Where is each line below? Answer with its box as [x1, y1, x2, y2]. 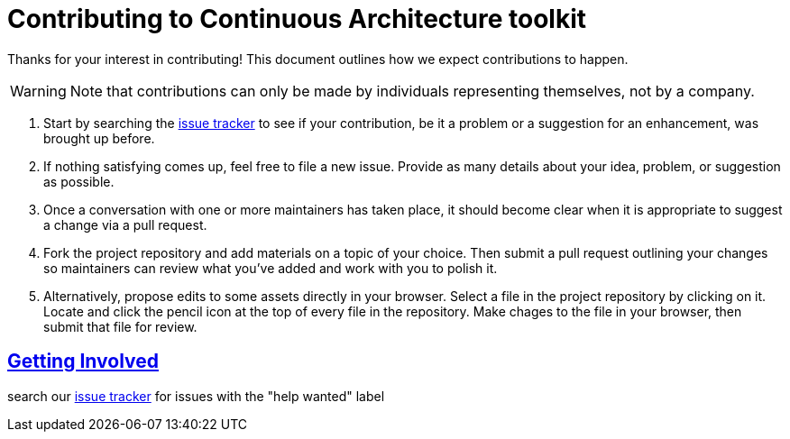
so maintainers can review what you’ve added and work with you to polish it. [43, 260, 498, 276]
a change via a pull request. [43, 216, 207, 233]
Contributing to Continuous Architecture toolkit [7, 4, 587, 34]
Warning [10, 81, 67, 100]
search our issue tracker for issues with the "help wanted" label [7, 388, 385, 404]
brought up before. [43, 130, 155, 146]
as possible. [43, 173, 115, 189]
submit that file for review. [43, 318, 197, 334]
